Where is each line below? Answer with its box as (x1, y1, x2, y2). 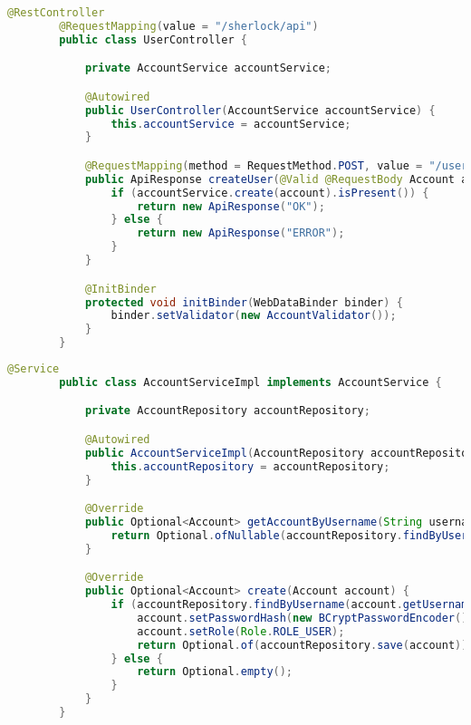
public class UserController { (59, 33, 247, 46)
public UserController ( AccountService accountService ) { (84, 103, 436, 117)
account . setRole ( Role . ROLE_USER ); (137, 624, 345, 638)
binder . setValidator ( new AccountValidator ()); (111, 309, 397, 323)
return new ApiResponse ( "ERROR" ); (137, 227, 345, 240)
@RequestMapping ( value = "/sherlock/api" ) (59, 19, 319, 33)
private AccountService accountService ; (84, 62, 332, 75)
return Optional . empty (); (137, 665, 293, 679)
